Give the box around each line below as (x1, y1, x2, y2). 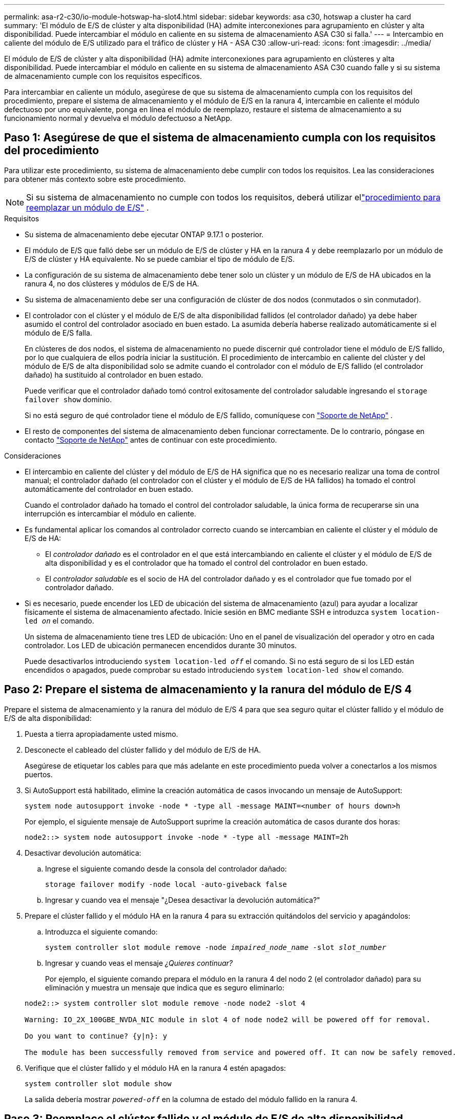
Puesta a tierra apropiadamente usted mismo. (25, 729, 178, 738)
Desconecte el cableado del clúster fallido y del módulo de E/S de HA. (25, 745, 261, 754)
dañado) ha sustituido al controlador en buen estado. (25, 370, 203, 379)
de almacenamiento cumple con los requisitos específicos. (4, 72, 202, 80)
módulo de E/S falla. (25, 328, 92, 337)
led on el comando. (25, 616, 94, 625)
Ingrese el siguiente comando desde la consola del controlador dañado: (45, 864, 287, 873)
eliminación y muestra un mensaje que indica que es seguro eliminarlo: (45, 983, 284, 992)
